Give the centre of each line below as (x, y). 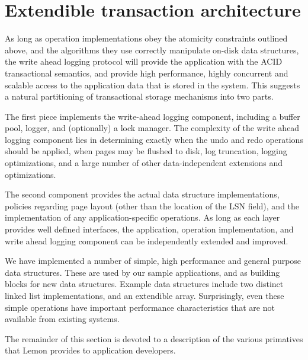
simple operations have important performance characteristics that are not (140, 307)
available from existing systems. (62, 319)
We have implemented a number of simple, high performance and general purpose (153, 261)
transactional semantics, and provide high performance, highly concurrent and (147, 73)
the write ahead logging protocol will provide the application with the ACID (144, 61)
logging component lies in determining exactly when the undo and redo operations (154, 139)
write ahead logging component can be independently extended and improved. (147, 240)
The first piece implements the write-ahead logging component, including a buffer (153, 116)
